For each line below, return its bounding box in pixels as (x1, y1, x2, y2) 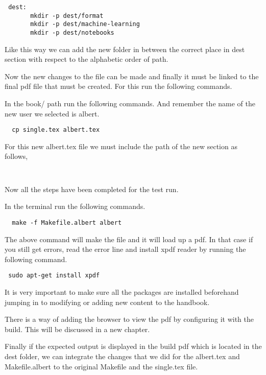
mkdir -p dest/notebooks (30, 29, 114, 36)
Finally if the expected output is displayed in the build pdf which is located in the (5, 341, 262, 351)
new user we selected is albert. (5, 108, 100, 119)
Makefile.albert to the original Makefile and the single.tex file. (5, 361, 198, 371)
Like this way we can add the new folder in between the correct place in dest (5, 43, 245, 54)
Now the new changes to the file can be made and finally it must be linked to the (5, 71, 259, 81)
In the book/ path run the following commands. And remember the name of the (5, 98, 255, 108)
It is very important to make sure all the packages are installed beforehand (5, 286, 239, 297)
